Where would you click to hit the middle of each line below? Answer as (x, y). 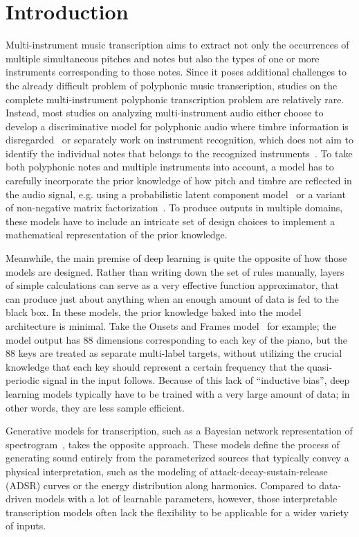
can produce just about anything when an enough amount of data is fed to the (172, 298)
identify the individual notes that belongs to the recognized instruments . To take (179, 153)
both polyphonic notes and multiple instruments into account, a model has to (170, 167)
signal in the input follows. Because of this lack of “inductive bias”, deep (196, 380)
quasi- (320, 366)
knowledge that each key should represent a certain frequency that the (155, 366)
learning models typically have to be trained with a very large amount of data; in (178, 393)
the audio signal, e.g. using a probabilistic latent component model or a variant (176, 194)
